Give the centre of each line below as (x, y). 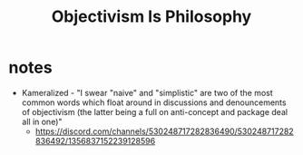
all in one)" (42, 121)
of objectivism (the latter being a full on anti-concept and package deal (154, 111)
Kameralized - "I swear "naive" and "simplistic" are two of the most (147, 92)
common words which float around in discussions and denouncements (154, 102)
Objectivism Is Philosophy (151, 17)
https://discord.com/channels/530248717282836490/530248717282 (164, 131)
